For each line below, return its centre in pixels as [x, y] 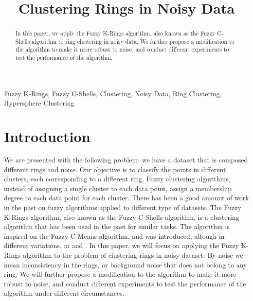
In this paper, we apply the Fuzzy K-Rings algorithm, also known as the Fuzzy [115, 33]
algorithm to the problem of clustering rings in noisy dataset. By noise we [133, 255]
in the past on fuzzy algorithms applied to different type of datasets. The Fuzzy [123, 207]
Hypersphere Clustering [39, 103]
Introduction [47, 136]
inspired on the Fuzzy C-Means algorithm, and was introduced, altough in [114, 236]
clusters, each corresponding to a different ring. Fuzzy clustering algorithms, [117, 179]
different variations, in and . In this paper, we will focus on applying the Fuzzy [121, 245]
